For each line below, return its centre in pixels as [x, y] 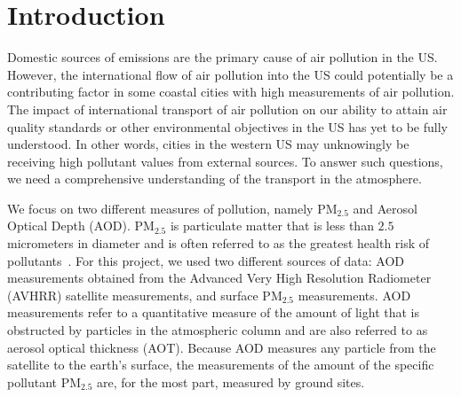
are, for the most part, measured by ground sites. [231, 381]
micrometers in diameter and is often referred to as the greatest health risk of [219, 243]
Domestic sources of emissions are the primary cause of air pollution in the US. [223, 57]
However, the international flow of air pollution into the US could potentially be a [230, 74]
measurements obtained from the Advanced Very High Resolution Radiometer [219, 278]
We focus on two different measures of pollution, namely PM [172, 208]
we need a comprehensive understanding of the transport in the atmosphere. [215, 179]
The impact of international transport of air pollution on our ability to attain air [227, 109]
